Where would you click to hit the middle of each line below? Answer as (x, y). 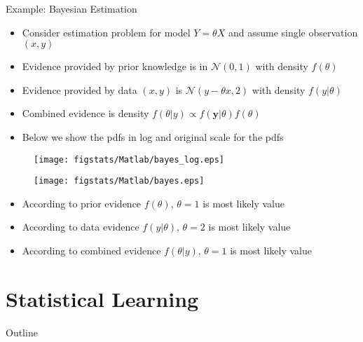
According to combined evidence (91, 251)
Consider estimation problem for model (106, 32)
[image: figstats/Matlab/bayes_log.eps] (129, 159)
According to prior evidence (82, 203)
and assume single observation (293, 32)
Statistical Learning (102, 298)
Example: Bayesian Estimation (71, 8)
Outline (22, 332)
